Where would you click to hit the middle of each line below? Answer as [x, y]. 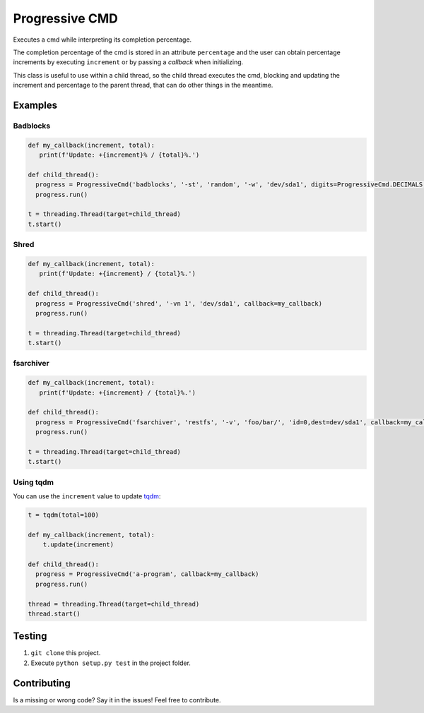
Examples [35, 105]
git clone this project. [66, 653]
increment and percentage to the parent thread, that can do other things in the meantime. [143, 85]
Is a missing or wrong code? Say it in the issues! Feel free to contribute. [117, 700]
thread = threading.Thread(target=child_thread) [114, 604]
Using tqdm [34, 482]
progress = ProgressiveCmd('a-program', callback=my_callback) [147, 574]
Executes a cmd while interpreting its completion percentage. [102, 40]
